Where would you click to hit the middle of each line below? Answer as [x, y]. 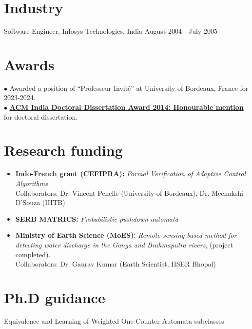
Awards [29, 64]
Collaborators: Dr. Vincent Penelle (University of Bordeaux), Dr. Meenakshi [129, 193]
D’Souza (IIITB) [40, 202]
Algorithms [32, 183]
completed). [33, 254]
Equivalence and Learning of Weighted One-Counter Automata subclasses [114, 320]
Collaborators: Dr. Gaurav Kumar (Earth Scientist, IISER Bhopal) [116, 264]
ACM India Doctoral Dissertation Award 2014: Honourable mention [126, 107]
